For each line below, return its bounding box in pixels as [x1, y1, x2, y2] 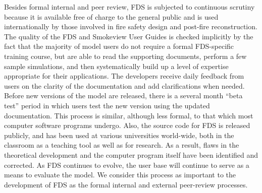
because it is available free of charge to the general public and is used [4, 11, 219, 22]
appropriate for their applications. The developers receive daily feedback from [4, 71, 244, 81]
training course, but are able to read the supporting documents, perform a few [4, 50, 247, 61]
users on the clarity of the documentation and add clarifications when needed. [4, 80, 245, 91]
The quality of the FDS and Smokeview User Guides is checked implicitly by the [4, 31, 253, 41]
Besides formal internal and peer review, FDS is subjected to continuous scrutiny [4, 2, 255, 12]
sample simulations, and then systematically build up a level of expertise [4, 60, 229, 71]
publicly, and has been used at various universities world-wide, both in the [4, 130, 234, 140]
